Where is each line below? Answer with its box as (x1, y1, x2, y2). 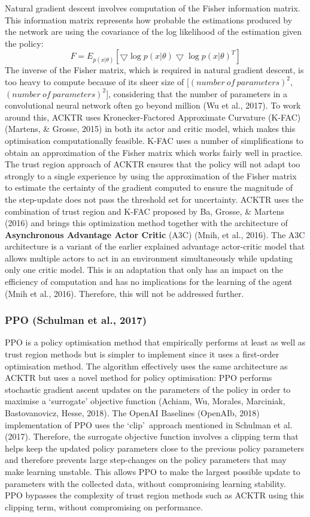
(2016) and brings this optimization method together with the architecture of (5, 217, 288, 229)
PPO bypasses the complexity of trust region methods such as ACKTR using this (5, 489, 304, 501)
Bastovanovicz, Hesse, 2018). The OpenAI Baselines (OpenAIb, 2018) (5, 407, 260, 419)
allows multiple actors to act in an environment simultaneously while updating (5, 251, 293, 264)
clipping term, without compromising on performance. (5, 500, 203, 513)
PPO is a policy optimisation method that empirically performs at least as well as (5, 336, 306, 348)
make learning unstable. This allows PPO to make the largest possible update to (5, 465, 300, 477)
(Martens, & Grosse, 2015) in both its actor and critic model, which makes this (5, 122, 296, 135)
